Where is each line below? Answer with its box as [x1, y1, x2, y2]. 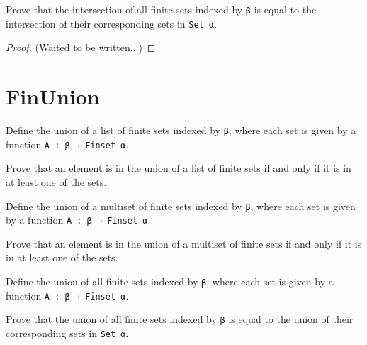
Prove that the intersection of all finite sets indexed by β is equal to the [6, 2, 317, 16]
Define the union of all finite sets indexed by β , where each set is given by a [6, 274, 334, 289]
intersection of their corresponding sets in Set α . [6, 16, 218, 31]
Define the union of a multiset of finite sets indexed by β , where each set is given [6, 198, 356, 213]
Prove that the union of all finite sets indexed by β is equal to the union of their [6, 312, 354, 327]
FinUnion [6, 82, 100, 111]
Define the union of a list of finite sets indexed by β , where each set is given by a [6, 123, 356, 138]
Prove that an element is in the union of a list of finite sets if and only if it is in [6, 160, 351, 175]
